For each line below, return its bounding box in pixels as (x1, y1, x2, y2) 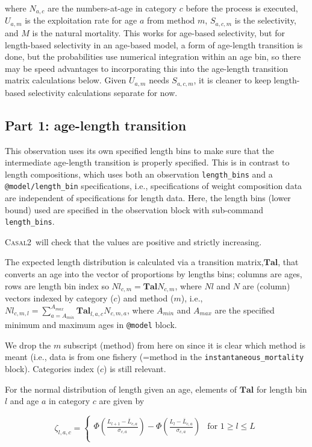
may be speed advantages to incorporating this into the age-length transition (5, 62, 289, 74)
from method (146, 14, 195, 27)
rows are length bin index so (5, 279, 109, 292)
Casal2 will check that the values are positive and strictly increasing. (5, 235, 262, 248)
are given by (99, 394, 145, 407)
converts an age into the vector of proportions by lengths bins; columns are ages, (5, 268, 302, 280)
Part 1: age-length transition (5, 115, 187, 134)
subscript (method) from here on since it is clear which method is (63, 338, 305, 351)
